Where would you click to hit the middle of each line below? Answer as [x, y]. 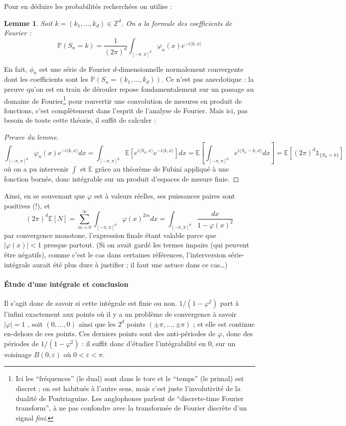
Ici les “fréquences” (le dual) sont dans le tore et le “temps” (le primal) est [130, 378]
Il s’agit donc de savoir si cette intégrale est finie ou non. [90, 303]
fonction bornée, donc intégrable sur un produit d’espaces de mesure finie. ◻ [122, 179]
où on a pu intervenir [36, 169]
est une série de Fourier [75, 69]
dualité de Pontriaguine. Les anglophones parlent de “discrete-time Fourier [130, 398]
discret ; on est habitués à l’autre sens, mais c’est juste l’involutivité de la [128, 388]
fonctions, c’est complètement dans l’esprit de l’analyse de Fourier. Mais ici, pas [126, 110]
